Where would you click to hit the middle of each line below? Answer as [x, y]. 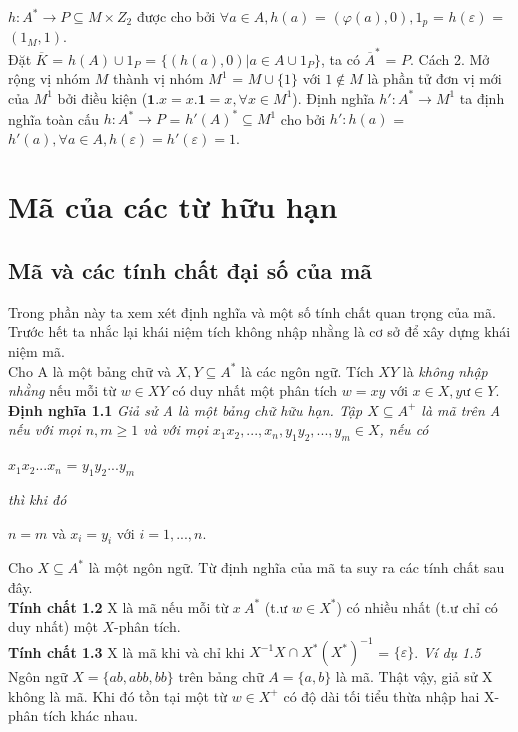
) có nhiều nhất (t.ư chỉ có [417, 606]
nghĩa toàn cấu [54, 118]
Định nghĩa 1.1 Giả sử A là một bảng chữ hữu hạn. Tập [185, 409]
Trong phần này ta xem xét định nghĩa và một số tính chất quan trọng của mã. [252, 311]
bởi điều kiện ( [102, 97]
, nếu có [404, 429]
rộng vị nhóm [49, 78]
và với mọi [175, 429]
